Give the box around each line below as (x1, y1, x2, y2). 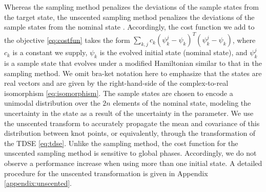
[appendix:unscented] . (4, 178, 72, 188)
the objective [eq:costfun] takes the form (4, 34, 130, 45)
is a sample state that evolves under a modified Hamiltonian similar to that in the (4, 58, 262, 68)
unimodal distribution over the (4, 98, 100, 108)
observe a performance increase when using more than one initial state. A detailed (4, 158, 262, 169)
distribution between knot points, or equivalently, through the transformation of (4, 128, 256, 138)
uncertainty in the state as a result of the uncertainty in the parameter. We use (4, 108, 254, 118)
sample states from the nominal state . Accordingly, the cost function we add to (4, 21, 255, 32)
